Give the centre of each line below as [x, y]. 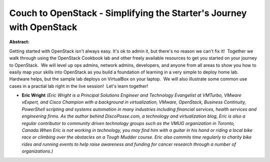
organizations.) [37, 151]
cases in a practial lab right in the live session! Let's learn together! [79, 86]
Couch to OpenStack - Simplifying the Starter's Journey [128, 13]
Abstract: [19, 42]
